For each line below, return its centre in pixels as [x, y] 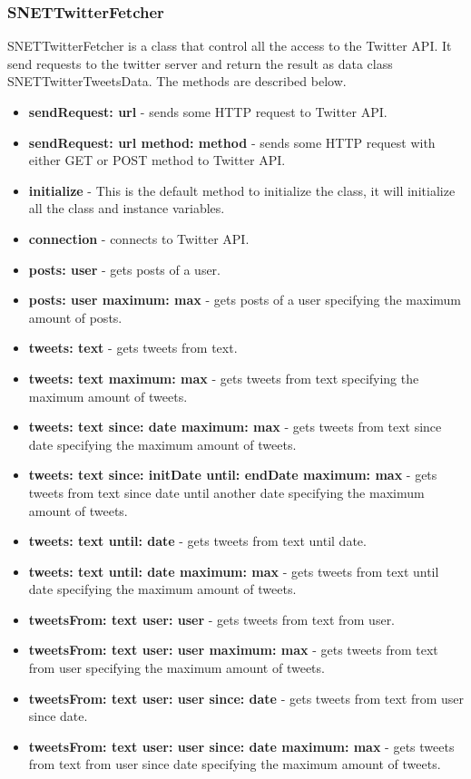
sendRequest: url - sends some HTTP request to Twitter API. [208, 112]
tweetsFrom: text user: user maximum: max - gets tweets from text [233, 650]
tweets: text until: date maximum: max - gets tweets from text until [234, 571]
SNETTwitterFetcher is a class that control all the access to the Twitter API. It [230, 46]
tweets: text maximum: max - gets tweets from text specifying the [224, 378]
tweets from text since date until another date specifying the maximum [226, 492]
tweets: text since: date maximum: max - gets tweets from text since [235, 427]
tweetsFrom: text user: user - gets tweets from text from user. [212, 619]
